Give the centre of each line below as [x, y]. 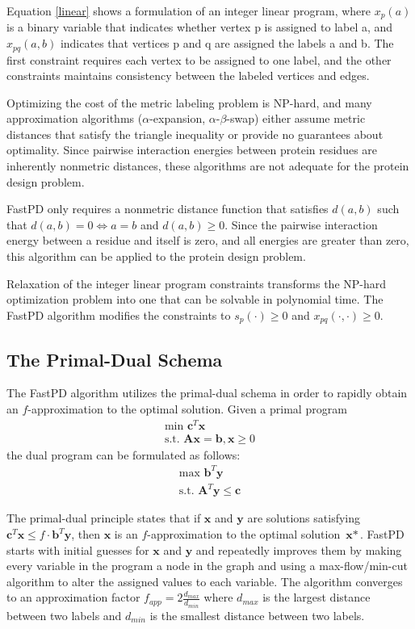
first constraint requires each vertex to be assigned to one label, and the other [199, 59]
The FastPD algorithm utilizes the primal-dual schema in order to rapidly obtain [207, 393]
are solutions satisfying [304, 518]
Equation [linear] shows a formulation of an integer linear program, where [189, 10]
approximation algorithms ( [75, 118]
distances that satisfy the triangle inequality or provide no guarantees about [195, 134]
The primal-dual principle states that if [104, 518]
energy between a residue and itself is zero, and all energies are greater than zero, [208, 240]
